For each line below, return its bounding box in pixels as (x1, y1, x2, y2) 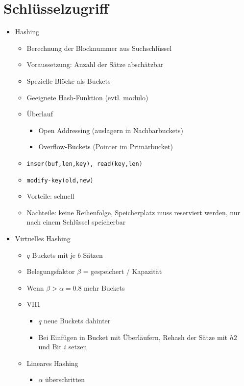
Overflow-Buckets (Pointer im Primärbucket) (38, 141, 173, 152)
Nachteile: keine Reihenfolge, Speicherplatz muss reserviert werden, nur (26, 207, 241, 217)
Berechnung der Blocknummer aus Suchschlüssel (26, 43, 172, 53)
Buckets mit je (32, 250, 76, 260)
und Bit (38, 341, 62, 352)
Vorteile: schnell (26, 191, 74, 201)
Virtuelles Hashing (15, 233, 71, 243)
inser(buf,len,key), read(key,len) (26, 160, 143, 167)
